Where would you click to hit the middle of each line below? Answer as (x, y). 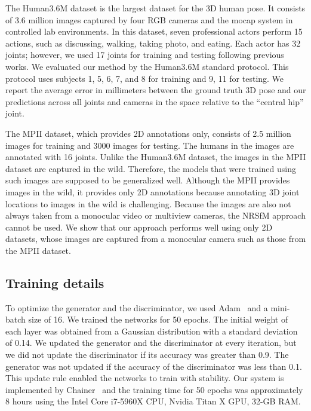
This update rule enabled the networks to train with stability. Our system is (145, 378)
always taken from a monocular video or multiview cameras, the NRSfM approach (155, 215)
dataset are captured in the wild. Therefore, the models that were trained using (151, 168)
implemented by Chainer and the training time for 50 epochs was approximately (154, 389)
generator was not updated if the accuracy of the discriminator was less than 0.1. (154, 366)
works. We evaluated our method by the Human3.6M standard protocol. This (147, 66)
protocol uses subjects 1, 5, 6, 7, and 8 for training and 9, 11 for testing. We (145, 78)
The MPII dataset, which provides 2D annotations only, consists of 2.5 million (148, 133)
